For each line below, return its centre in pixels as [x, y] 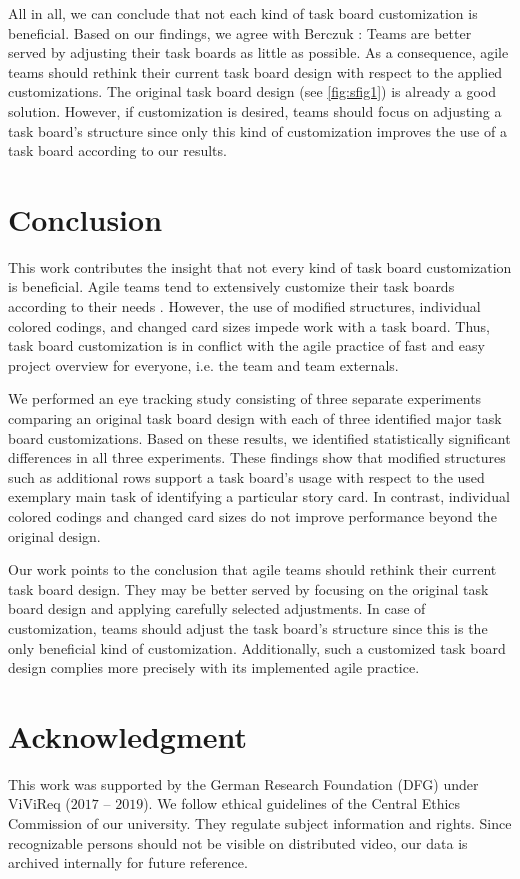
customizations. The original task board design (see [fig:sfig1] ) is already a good [252, 91]
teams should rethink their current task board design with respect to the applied [255, 71]
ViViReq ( [39, 803]
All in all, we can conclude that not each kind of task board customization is [243, 13]
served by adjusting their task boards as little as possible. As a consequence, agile [258, 52]
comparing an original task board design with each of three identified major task [255, 418]
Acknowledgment [127, 735]
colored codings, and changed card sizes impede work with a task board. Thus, [249, 325]
